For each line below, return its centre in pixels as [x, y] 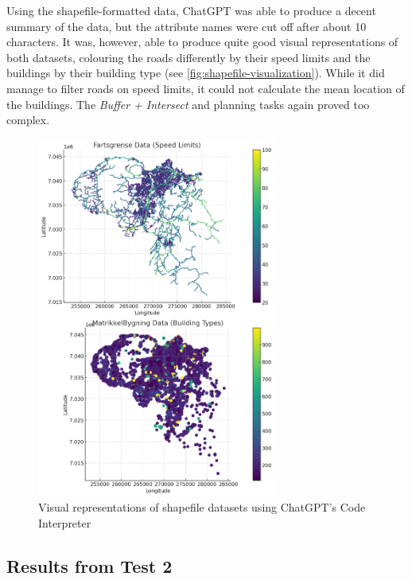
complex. [28, 120]
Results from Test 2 [89, 565]
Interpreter [65, 522]
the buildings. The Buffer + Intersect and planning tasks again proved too [188, 104]
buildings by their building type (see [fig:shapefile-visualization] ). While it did [196, 73]
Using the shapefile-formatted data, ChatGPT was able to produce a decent [191, 10]
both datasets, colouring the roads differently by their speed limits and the [189, 57]
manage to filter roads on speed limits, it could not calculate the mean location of [206, 88]
